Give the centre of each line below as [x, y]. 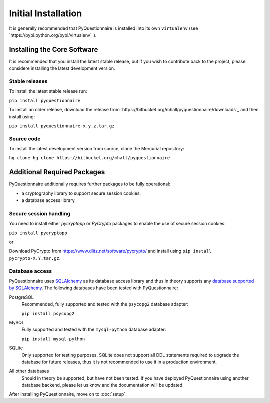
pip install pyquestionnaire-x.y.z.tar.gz [62, 126]
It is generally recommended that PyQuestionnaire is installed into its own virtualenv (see [104, 28]
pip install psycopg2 [48, 314]
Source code [25, 139]
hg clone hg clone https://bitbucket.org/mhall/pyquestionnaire [90, 158]
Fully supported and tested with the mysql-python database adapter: [94, 330]
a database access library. [49, 200]
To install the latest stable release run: [48, 91]
